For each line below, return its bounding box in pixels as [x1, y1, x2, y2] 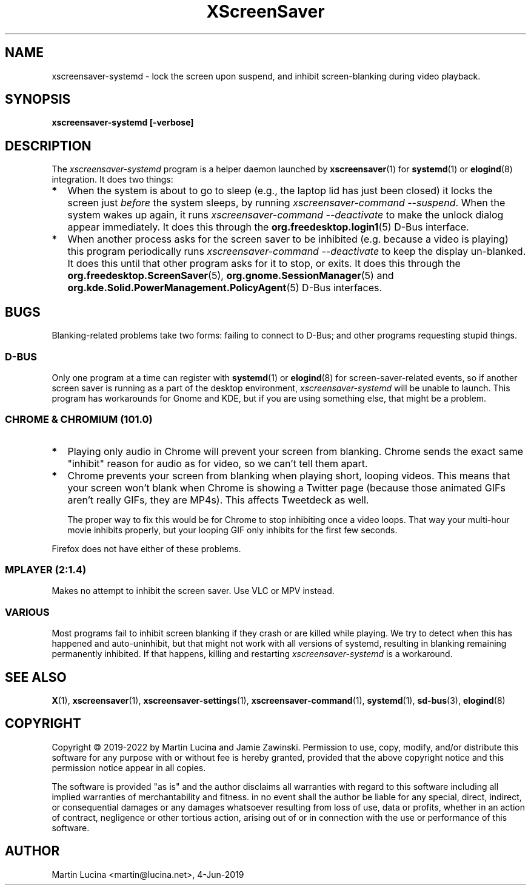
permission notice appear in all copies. [52, 762, 206, 773]
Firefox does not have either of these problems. [52, 543, 241, 554]
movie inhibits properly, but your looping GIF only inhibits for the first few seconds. [67, 524, 398, 535]
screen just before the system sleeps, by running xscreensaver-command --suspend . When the [67, 197, 506, 209]
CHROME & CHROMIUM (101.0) [5, 413, 153, 426]
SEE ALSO [5, 669, 67, 685]
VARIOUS [5, 605, 50, 618]
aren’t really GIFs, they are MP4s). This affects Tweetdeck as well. [67, 493, 369, 506]
